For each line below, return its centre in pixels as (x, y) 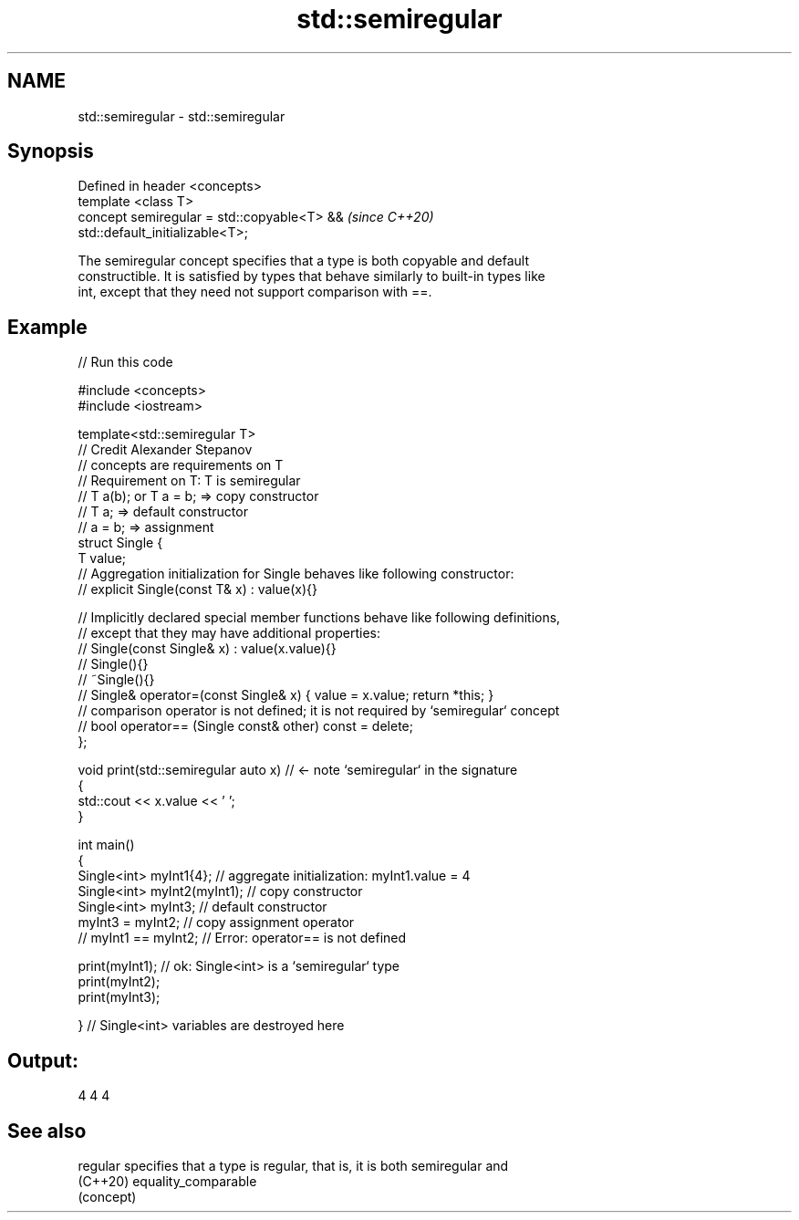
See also (47, 1131)
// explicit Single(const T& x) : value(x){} (197, 589)
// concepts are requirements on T (181, 465)
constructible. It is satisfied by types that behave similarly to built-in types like (311, 276)
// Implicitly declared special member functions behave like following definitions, (319, 618)
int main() (106, 845)
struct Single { (120, 543)
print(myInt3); (119, 997)
